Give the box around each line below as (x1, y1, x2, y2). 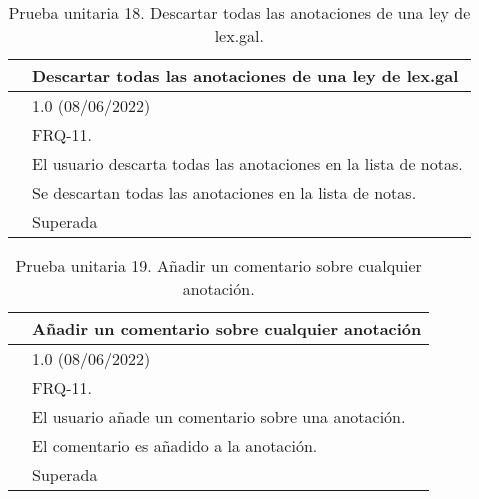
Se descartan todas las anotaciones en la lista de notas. (32, 181, 417, 204)
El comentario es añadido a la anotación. (32, 434, 318, 457)
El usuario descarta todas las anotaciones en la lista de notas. (32, 152, 463, 175)
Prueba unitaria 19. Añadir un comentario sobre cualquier (15, 254, 422, 277)
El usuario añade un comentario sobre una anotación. (32, 405, 406, 428)
